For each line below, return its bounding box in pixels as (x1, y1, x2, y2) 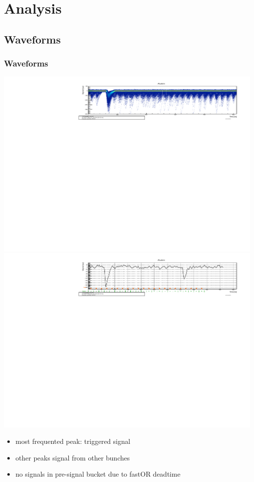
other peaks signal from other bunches (15, 452, 130, 462)
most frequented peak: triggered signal (15, 436, 130, 446)
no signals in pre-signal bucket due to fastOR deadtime (15, 469, 181, 479)
